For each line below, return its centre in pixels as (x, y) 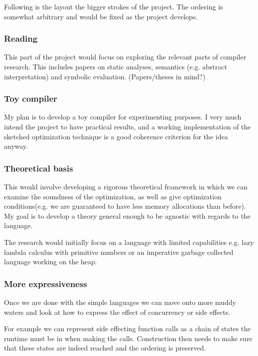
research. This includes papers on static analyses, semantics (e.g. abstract (116, 66)
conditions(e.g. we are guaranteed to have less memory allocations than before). (125, 206)
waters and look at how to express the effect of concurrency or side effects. (117, 312)
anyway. (16, 146)
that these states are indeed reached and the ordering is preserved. (105, 348)
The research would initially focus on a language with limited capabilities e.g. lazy (129, 242)
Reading (21, 38)
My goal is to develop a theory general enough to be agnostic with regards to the (127, 215)
